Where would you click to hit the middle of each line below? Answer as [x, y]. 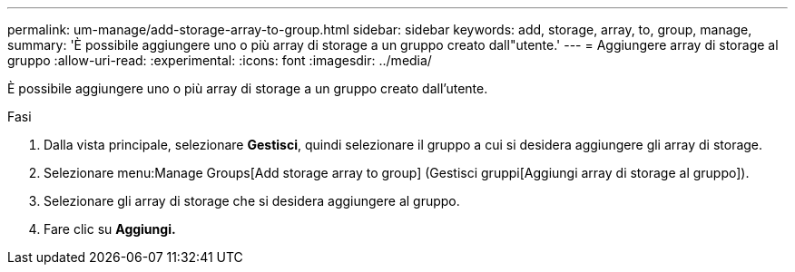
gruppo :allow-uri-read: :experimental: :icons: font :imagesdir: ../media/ [220, 60]
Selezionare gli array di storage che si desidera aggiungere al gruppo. [252, 201]
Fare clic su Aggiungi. [110, 229]
